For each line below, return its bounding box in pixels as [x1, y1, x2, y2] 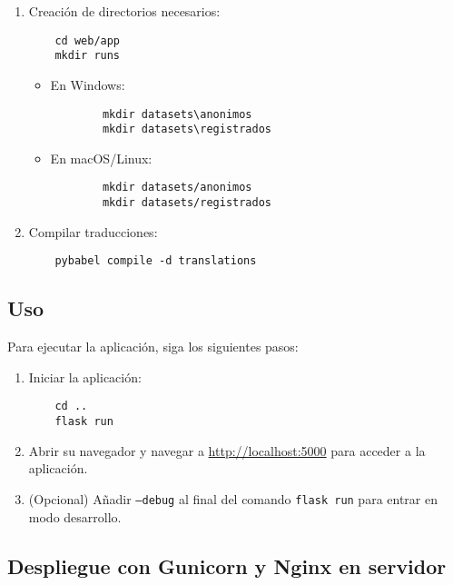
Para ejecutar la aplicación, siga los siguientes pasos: [7, 337, 299, 356]
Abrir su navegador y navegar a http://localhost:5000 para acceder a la [28, 441, 426, 460]
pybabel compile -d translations [54, 254, 257, 268]
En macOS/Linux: [50, 148, 153, 167]
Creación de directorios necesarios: [28, 2, 221, 20]
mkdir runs [54, 49, 121, 63]
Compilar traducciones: [28, 222, 158, 241]
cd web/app [54, 34, 121, 47]
